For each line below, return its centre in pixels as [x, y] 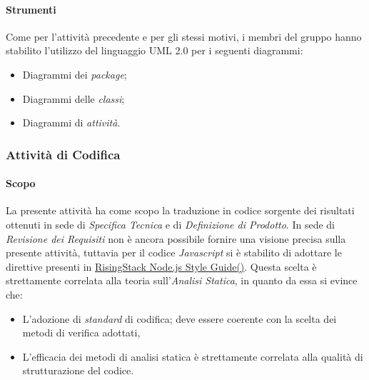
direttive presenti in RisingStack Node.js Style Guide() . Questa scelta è [161, 266]
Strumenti [31, 9]
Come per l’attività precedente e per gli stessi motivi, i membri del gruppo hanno [184, 36]
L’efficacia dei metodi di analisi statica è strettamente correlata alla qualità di [193, 356]
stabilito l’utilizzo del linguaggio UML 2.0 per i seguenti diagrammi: [155, 50]
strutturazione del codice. [78, 370]
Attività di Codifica [63, 154]
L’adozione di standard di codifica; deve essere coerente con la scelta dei [180, 318]
